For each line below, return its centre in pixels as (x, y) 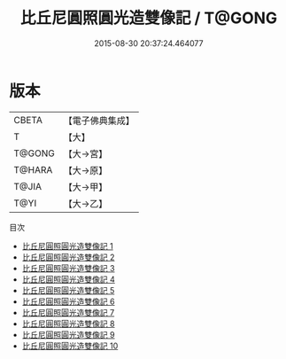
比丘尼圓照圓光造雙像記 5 (68, 290)
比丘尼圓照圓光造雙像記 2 (68, 257)
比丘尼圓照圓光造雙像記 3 (68, 268)
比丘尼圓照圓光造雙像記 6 (68, 301)
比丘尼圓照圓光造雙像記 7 (68, 312)
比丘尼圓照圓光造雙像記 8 (68, 324)
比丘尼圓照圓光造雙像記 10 (70, 346)
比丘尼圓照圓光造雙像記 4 (68, 279)
